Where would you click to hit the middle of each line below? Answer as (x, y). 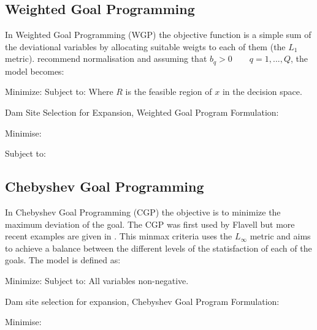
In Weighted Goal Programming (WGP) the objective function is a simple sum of (158, 35)
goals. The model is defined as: (63, 260)
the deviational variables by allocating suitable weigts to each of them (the (145, 46)
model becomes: (35, 71)
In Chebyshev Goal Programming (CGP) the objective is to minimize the (143, 212)
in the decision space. (262, 92)
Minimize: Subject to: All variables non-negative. (97, 280)
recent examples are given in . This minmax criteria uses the (119, 236)
